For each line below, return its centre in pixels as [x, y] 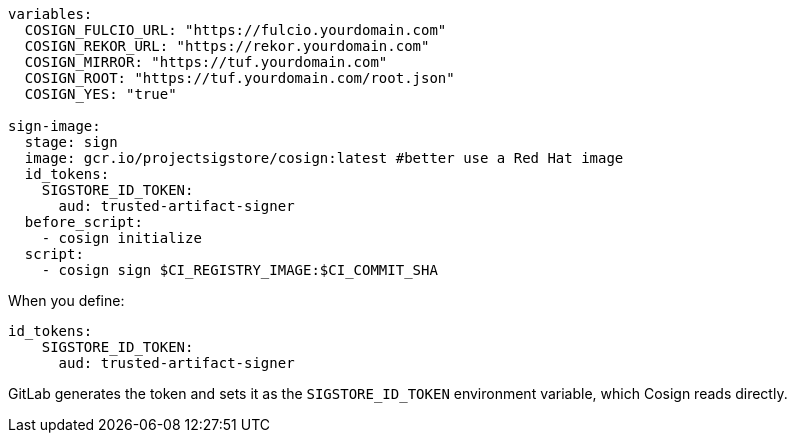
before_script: [83, 222]
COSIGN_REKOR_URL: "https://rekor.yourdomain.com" [227, 46]
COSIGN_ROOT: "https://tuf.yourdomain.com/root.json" [239, 78]
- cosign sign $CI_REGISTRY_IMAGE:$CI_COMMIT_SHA [239, 270]
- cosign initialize [121, 238]
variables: [50, 14]
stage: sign [71, 142]
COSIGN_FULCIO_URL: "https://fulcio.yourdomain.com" [235, 30]
